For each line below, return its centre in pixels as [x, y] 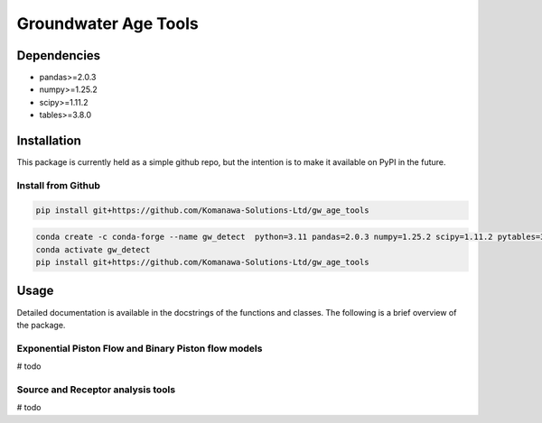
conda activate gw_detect [93, 249]
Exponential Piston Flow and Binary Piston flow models [140, 348]
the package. [41, 325]
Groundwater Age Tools [107, 23]
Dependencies [59, 55]
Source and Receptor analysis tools [96, 390]
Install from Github [59, 185]
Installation [49, 141]
